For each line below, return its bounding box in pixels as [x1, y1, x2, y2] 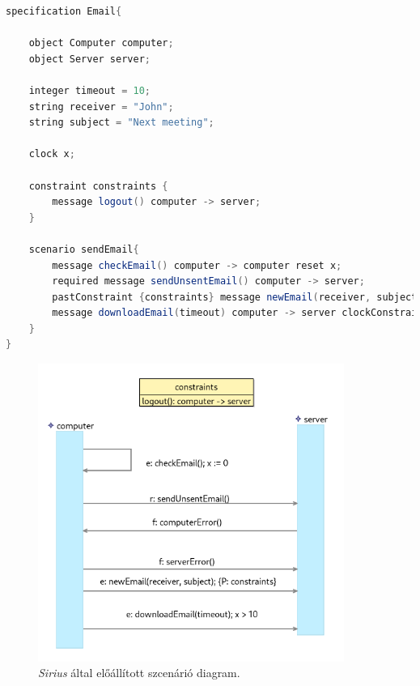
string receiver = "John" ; [28, 100, 174, 113]
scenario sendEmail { [28, 243, 139, 255]
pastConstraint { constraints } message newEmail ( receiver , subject [52, 291, 418, 303]
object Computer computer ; [28, 37, 174, 49]
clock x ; [28, 148, 75, 160]
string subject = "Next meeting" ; [28, 117, 214, 129]
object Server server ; [28, 53, 151, 65]
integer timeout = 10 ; [28, 84, 151, 96]
